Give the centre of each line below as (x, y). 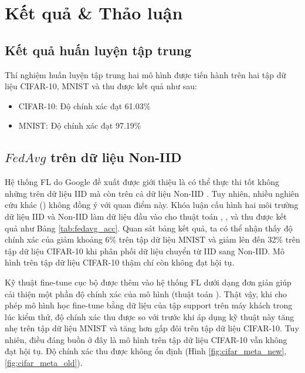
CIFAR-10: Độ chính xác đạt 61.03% (84, 105)
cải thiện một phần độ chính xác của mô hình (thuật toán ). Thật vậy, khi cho (146, 293)
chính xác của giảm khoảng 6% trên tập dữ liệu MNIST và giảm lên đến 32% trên (152, 239)
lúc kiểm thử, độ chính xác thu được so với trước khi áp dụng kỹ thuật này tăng (150, 316)
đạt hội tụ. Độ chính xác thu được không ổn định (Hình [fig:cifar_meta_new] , (146, 351)
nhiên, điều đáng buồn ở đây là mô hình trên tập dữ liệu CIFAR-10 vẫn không (146, 339)
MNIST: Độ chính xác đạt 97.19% (80, 125)
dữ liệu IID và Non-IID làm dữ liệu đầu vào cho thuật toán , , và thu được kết (146, 216)
